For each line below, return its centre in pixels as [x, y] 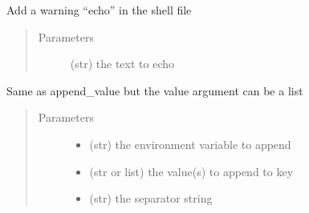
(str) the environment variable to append [190, 144]
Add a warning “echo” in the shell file [99, 10]
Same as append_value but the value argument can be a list [155, 90]
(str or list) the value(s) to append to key [191, 171]
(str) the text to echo [122, 64]
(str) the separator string [151, 198]
